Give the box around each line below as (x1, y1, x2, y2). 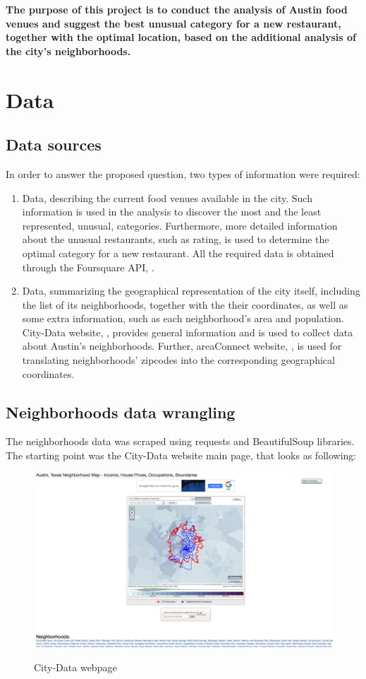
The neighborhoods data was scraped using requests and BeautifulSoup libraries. (6, 434, 355, 449)
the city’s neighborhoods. (6, 43, 131, 58)
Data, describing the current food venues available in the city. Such (22, 190, 312, 205)
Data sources (6, 134, 102, 155)
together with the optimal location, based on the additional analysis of (6, 30, 356, 45)
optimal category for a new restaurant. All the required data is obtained (22, 245, 334, 260)
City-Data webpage (34, 659, 117, 674)
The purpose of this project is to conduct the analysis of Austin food (6, 2, 348, 16)
